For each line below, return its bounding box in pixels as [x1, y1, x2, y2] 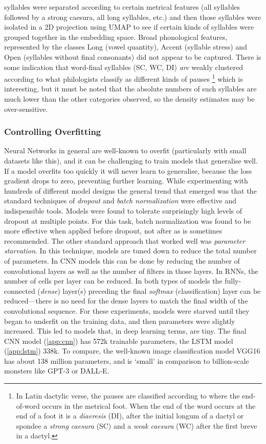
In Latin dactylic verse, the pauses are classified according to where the [16, 390, 240, 401]
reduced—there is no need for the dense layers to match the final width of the [4, 295, 248, 306]
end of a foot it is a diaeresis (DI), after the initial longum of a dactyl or [16, 410, 244, 421]
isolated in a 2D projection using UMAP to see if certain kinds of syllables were [4, 21, 254, 32]
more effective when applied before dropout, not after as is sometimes [4, 225, 223, 236]
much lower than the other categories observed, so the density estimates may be [4, 94, 255, 104]
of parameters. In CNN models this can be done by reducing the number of [4, 255, 240, 266]
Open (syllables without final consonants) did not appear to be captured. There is [4, 51, 261, 62]
